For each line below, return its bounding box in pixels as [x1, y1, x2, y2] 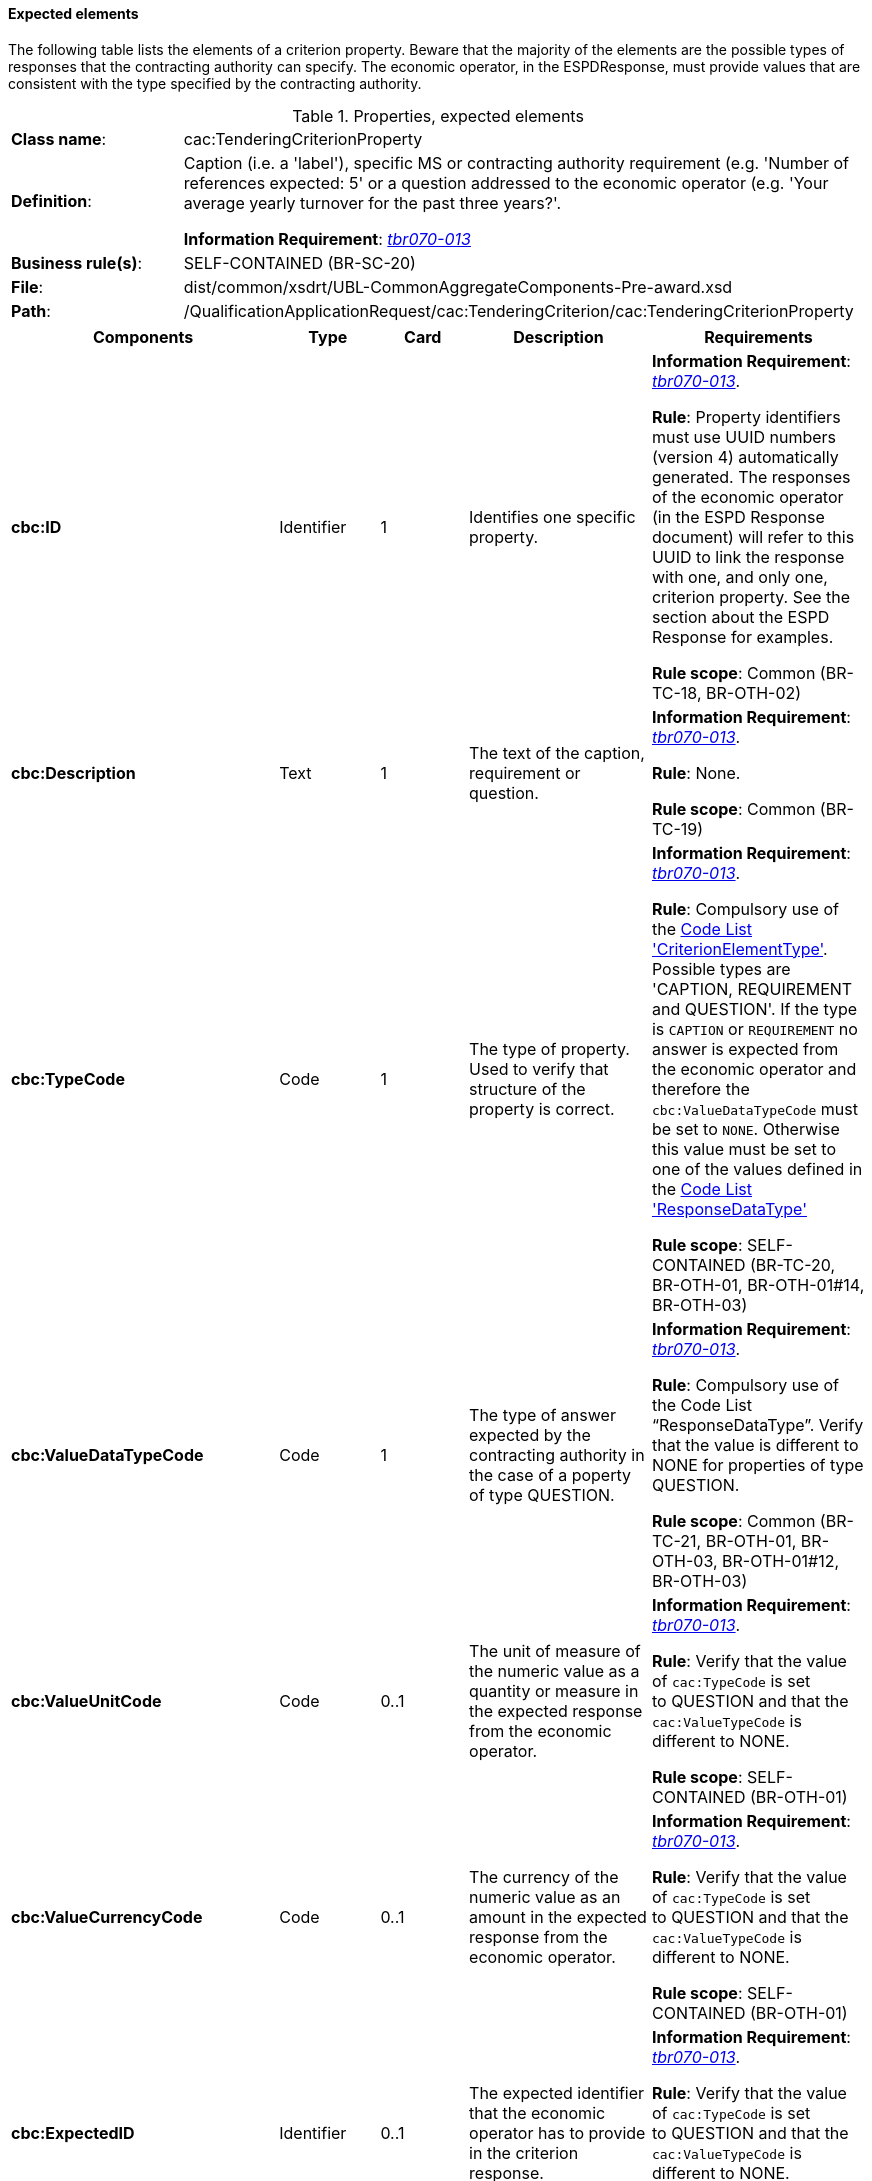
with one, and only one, [651, 566, 828, 587]
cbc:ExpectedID [11, 2122, 135, 2143]
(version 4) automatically [651, 446, 839, 467]
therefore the [651, 1078, 750, 1099]
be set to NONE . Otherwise [651, 1118, 840, 1139]
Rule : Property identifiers [651, 406, 841, 427]
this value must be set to [651, 1138, 836, 1159]
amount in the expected [469, 1906, 647, 1927]
